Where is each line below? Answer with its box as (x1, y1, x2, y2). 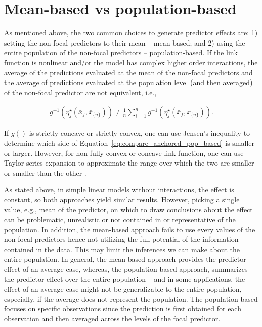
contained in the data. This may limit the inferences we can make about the (4, 243, 240, 254)
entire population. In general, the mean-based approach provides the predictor (4, 254, 246, 264)
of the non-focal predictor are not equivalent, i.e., (4, 87, 157, 97)
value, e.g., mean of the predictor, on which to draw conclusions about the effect (4, 204, 253, 215)
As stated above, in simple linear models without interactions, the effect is (4, 184, 234, 195)
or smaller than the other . (4, 167, 86, 178)
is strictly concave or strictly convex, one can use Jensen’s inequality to (29, 128, 250, 138)
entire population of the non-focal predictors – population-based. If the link (4, 47, 238, 58)
